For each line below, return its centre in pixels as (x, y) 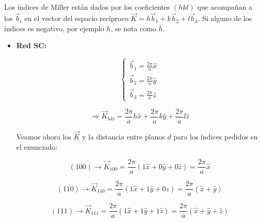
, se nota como (134, 28)
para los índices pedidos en (216, 136)
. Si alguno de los (225, 18)
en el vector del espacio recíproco (76, 18)
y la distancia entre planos (123, 136)
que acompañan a (225, 7)
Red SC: (31, 45)
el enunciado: (37, 146)
